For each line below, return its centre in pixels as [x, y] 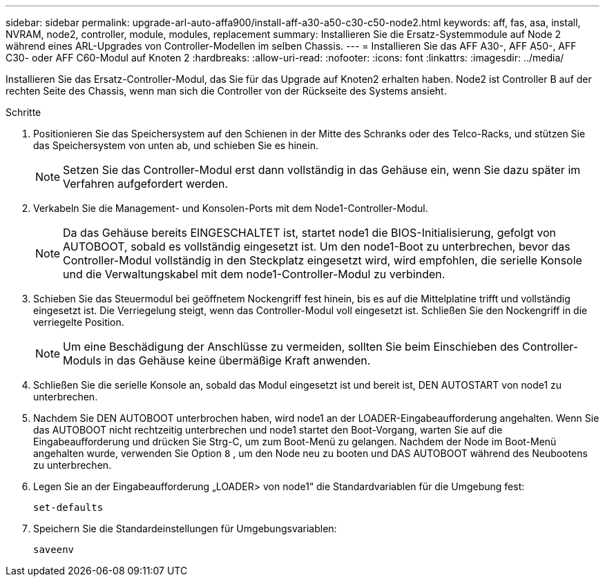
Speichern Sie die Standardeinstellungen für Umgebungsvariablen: [185, 528]
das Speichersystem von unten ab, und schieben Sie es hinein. [176, 145]
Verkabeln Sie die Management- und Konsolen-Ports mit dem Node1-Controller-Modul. [231, 208]
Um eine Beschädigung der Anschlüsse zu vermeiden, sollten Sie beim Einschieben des [291, 347]
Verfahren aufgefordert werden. [146, 184]
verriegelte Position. [79, 322]
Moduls [82, 360]
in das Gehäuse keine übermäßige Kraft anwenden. [238, 360]
